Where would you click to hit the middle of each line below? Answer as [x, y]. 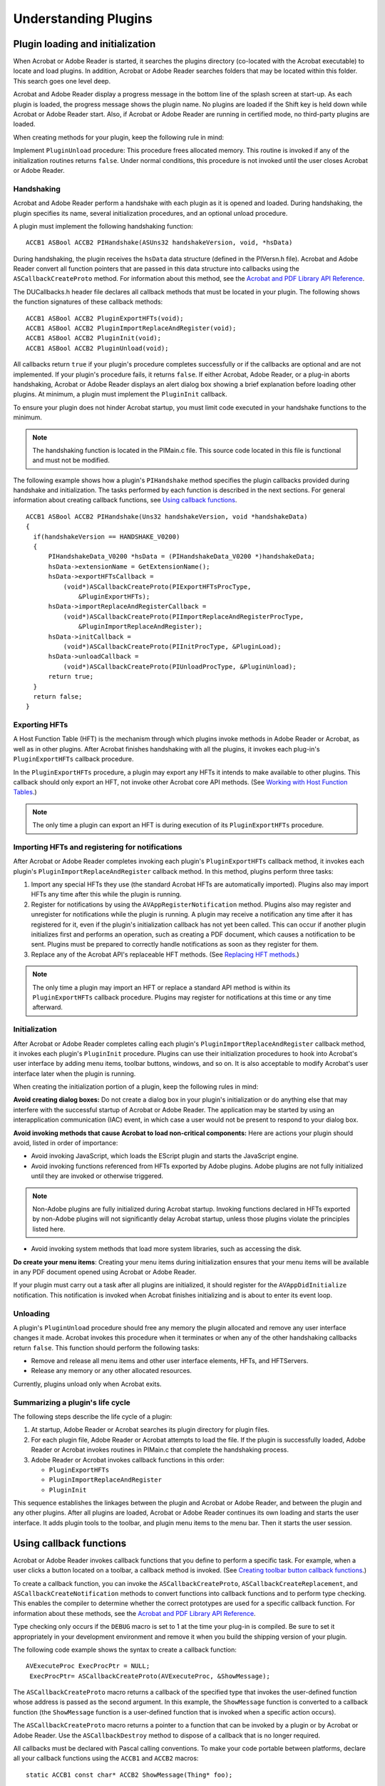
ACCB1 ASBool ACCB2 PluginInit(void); [94, 338]
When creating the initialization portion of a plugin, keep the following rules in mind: [136, 1087]
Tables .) [25, 792]
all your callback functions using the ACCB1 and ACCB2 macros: [106, 1758]
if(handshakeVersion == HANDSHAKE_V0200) [107, 537]
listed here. [49, 1229]
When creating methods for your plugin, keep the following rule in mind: [119, 137]
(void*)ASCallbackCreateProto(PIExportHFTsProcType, [157, 587]
